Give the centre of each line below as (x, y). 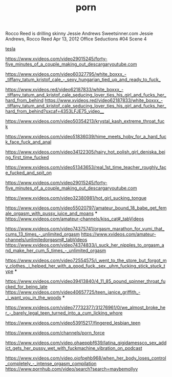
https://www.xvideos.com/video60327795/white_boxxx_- (66, 74)
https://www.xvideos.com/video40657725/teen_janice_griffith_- (73, 292)
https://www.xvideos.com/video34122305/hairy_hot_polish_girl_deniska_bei (85, 152)
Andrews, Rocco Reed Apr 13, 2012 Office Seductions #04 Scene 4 (76, 39)
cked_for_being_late (26, 287)
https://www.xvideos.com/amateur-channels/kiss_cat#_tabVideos (75, 219)
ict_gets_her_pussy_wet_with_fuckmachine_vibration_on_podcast (74, 348)
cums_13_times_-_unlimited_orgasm (43, 234)
